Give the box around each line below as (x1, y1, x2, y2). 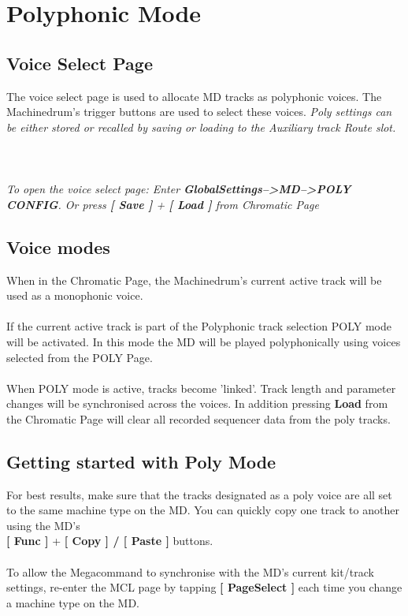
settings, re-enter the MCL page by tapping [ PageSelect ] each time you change (6, 579, 402, 595)
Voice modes (6, 234, 110, 259)
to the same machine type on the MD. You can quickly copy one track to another (6, 502, 399, 518)
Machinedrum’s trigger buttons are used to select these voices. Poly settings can (6, 103, 392, 120)
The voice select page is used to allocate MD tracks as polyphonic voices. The (6, 88, 382, 104)
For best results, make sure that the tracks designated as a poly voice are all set (6, 486, 392, 502)
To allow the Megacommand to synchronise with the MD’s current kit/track (6, 563, 374, 580)
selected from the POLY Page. (6, 349, 153, 365)
